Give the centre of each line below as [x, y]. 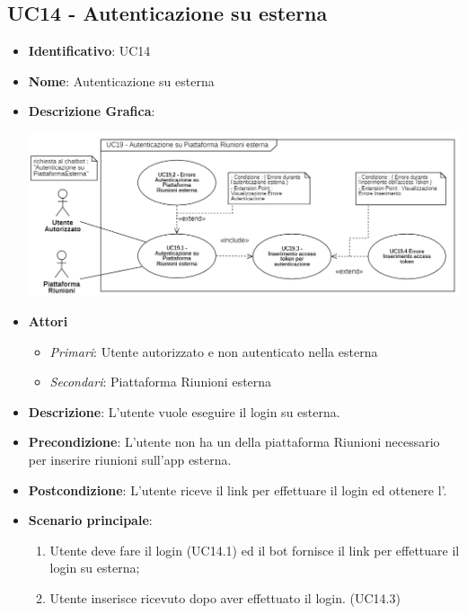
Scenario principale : [90, 520]
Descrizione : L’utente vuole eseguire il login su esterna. [184, 411]
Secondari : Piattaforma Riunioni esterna [161, 382]
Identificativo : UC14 [89, 51]
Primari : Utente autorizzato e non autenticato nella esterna [214, 351]
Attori [48, 321]
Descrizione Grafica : [92, 111]
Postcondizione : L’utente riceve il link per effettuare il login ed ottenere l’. [238, 489]
